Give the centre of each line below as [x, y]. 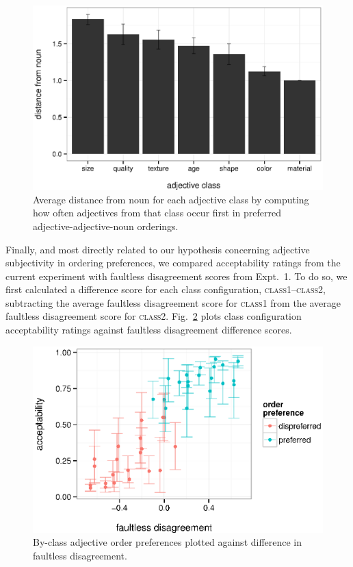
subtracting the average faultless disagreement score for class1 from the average [173, 302]
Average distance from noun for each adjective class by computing [171, 199]
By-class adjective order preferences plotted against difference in [168, 542]
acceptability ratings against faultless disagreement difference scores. [149, 330]
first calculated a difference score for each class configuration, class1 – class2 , [166, 289]
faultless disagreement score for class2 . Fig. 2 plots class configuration [154, 316]
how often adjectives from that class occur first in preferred [157, 213]
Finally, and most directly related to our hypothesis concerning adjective [158, 249]
